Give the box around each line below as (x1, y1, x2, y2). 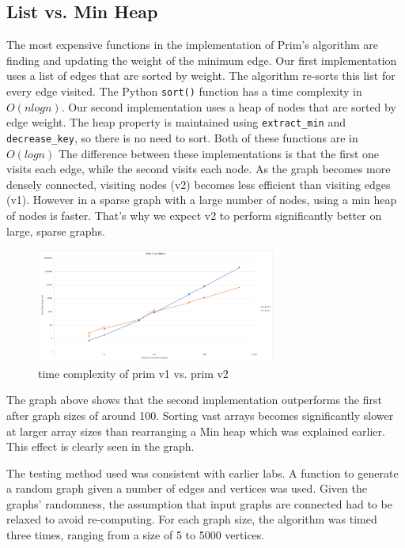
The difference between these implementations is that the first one (58, 145, 380, 161)
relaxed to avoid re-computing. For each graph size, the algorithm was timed (6, 511, 377, 527)
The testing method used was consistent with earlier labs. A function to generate (6, 464, 399, 481)
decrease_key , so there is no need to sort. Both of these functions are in (6, 129, 358, 146)
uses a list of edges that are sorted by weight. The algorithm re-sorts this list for (6, 67, 396, 84)
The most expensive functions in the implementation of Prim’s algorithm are (6, 36, 379, 53)
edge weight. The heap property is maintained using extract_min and (6, 114, 346, 130)
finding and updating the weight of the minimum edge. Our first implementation (6, 51, 397, 68)
